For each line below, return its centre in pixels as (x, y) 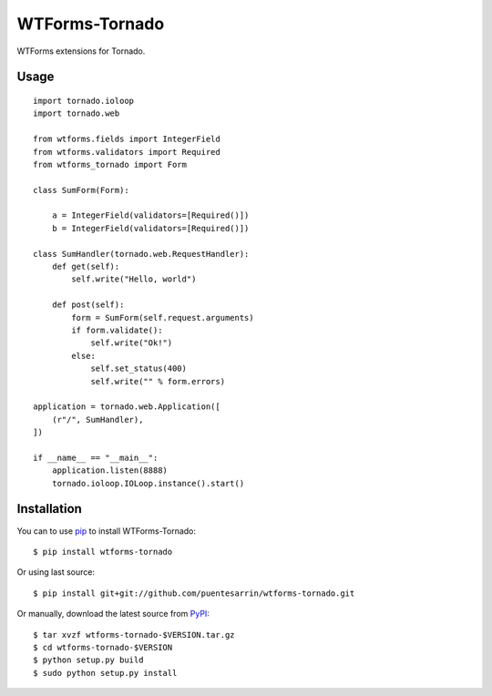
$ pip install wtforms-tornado (103, 552)
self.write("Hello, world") (134, 279)
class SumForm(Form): (81, 190)
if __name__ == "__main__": (96, 457)
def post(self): (88, 305)
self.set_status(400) (138, 368)
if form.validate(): (117, 330)
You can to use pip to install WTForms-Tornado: (106, 531)
